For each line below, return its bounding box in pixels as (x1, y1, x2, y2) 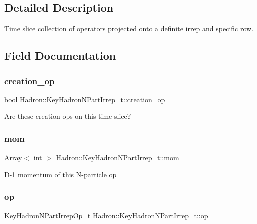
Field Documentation (4, 48, 116, 63)
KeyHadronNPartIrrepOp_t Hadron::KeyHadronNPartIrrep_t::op (4, 210, 208, 220)
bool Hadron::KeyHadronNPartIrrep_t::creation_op (4, 94, 165, 104)
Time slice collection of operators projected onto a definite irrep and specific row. (4, 23, 254, 34)
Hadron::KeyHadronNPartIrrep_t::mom (56, 152, 179, 163)
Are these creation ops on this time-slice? (4, 111, 131, 121)
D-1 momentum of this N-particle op (4, 169, 117, 179)
